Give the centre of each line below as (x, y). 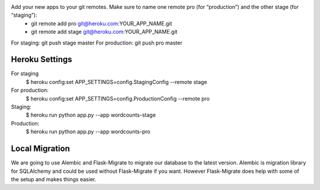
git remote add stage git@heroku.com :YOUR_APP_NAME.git (104, 32)
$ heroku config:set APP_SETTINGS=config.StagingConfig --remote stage (116, 82)
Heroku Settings (41, 59)
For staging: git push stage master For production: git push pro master (97, 43)
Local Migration (41, 149)
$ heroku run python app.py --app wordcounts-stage (91, 115)
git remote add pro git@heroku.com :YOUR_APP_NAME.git (102, 23)
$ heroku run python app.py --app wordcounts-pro (88, 132)
